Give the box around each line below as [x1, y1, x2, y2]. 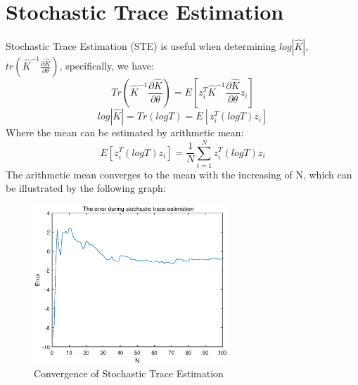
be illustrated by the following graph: [6, 181, 166, 195]
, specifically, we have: [59, 58, 154, 73]
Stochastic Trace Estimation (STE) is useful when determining [6, 39, 276, 53]
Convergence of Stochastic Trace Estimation [34, 366, 224, 381]
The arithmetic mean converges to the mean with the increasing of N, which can [6, 167, 352, 181]
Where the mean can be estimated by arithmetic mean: [6, 125, 244, 140]
